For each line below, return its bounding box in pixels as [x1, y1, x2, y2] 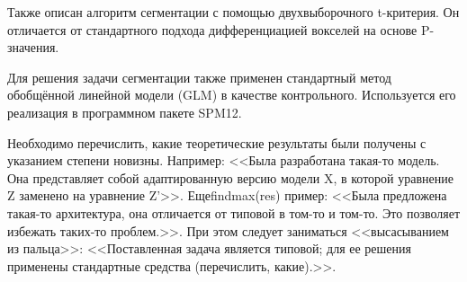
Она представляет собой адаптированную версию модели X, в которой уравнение [7, 168, 454, 187]
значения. [7, 38, 59, 57]
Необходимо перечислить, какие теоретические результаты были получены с [7, 133, 427, 152]
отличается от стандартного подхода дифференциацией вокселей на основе [7, 20, 418, 39]
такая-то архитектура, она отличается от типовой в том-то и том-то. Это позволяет [7, 203, 461, 222]
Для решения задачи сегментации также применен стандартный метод [7, 67, 391, 86]
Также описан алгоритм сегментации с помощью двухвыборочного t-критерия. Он [7, 3, 460, 21]
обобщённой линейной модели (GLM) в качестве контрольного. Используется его [7, 85, 456, 104]
